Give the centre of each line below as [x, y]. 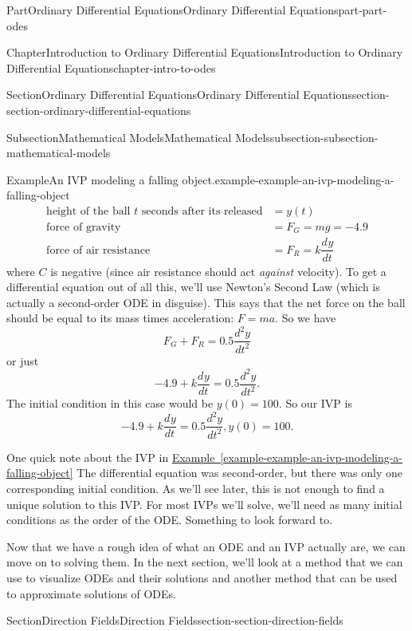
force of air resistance [98, 250]
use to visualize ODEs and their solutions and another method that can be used [202, 577]
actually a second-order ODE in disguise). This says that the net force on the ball [206, 302]
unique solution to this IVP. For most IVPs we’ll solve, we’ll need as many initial [204, 504]
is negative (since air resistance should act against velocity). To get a [218, 271]
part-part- [363, 10]
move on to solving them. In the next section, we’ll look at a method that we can [205, 562]
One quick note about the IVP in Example [111, 457]
